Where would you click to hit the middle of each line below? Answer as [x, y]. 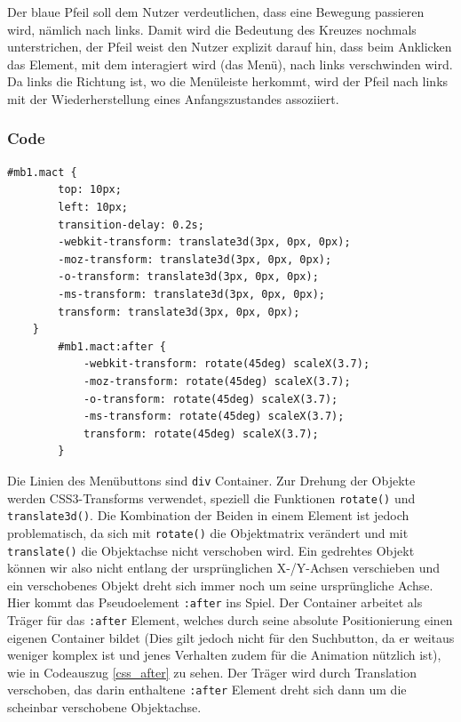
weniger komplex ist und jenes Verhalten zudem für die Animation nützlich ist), [224, 655]
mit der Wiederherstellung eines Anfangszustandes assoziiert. [173, 98]
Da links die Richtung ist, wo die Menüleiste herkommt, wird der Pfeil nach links [228, 81]
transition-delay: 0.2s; [131, 225]
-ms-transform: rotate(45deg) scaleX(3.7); [214, 417]
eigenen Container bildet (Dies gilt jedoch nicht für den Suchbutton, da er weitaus [231, 637]
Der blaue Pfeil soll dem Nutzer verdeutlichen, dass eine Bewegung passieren [216, 12]
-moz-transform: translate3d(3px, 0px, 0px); [195, 259]
